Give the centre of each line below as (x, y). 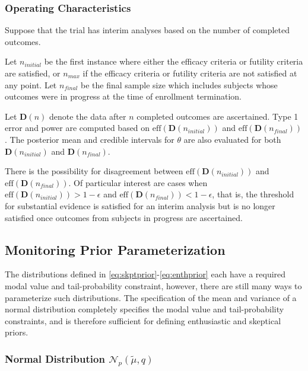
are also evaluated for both (232, 139)
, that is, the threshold (253, 194)
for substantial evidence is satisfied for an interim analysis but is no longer (140, 205)
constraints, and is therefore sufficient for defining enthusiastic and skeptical (143, 320)
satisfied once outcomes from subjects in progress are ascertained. (124, 217)
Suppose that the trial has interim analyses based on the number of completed (147, 30)
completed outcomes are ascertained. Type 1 (217, 116)
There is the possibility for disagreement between (94, 171)
